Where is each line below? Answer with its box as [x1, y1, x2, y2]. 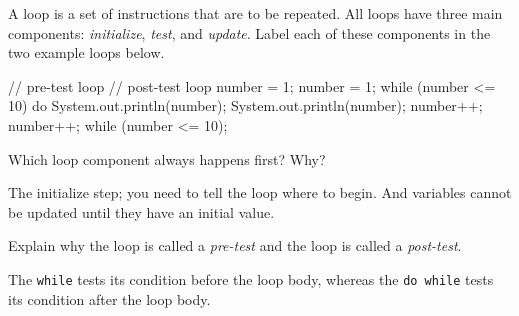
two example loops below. [8, 42, 165, 63]
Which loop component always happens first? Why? [8, 148, 326, 169]
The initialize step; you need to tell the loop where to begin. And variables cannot [8, 182, 512, 203]
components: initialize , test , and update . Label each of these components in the [8, 22, 491, 43]
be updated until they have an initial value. [8, 201, 275, 222]
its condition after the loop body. [8, 288, 211, 309]
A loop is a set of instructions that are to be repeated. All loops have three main [8, 3, 503, 23]
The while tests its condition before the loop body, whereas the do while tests [8, 268, 494, 289]
